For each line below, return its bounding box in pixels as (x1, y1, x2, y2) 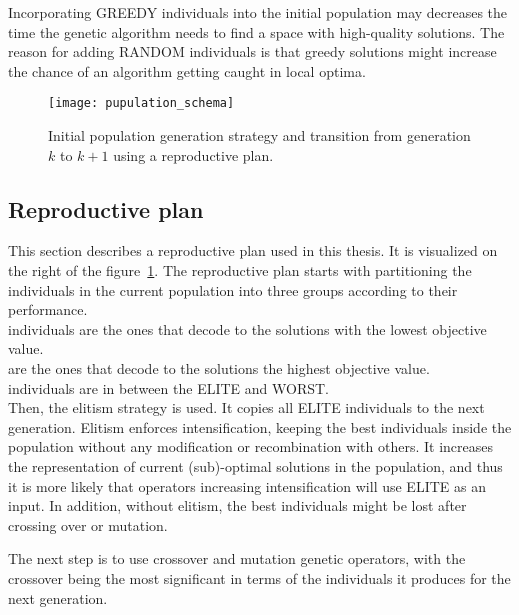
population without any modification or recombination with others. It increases (8, 436, 493, 457)
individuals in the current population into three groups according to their (8, 279, 458, 300)
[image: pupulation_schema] (48, 96, 235, 111)
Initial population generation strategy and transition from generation (48, 125, 471, 146)
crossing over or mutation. (8, 514, 168, 535)
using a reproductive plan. (113, 144, 274, 165)
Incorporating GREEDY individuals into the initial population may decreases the (8, 2, 508, 22)
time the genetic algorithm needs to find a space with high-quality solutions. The (8, 21, 505, 42)
